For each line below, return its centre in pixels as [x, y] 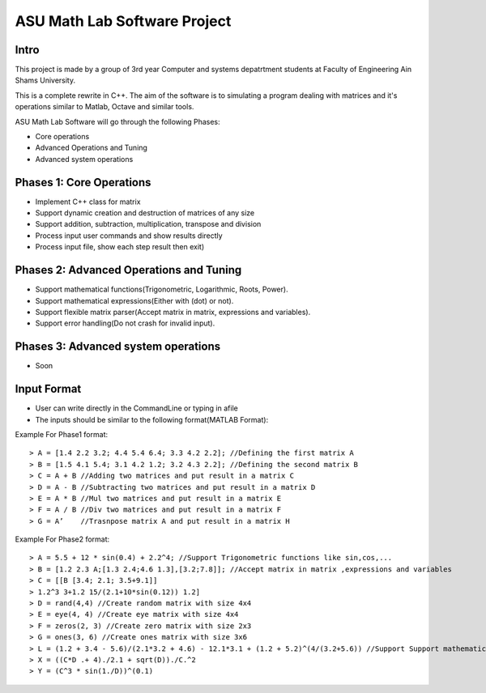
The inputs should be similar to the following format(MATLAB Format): [152, 419]
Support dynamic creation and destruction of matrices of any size [145, 213]
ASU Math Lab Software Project [123, 21]
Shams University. [45, 80]
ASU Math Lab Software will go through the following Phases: [117, 121]
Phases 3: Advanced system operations [118, 347]
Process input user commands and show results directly [129, 236]
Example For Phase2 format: [62, 539]
